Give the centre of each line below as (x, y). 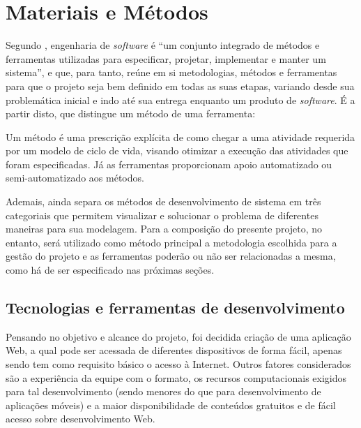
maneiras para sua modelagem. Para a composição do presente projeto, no (164, 229)
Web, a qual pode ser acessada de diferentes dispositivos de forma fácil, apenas (174, 350)
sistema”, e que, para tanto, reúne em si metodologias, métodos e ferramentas (171, 72)
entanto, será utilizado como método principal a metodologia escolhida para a (171, 242)
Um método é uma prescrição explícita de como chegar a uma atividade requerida (180, 136)
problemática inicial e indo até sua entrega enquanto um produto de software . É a (180, 99)
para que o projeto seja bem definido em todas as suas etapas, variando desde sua (180, 86)
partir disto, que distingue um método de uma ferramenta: (131, 113)
